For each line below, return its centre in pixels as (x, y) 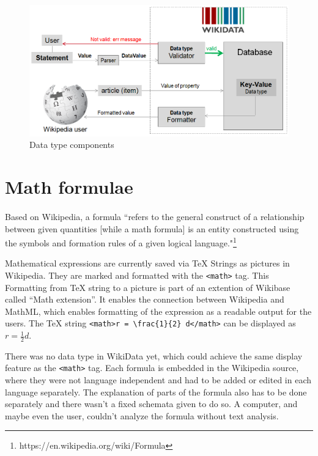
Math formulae (69, 187)
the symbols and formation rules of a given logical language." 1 (121, 242)
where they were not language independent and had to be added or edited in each (158, 380)
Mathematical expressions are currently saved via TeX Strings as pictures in (147, 263)
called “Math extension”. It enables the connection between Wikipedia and (145, 299)
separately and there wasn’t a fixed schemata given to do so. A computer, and (151, 404)
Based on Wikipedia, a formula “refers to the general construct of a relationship (155, 216)
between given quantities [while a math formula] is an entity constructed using (152, 228)
